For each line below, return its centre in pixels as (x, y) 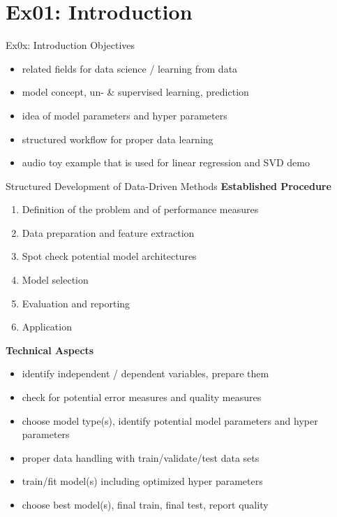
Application (47, 327)
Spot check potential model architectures (109, 256)
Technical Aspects (50, 350)
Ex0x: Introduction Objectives (70, 45)
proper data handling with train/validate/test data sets (141, 457)
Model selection (55, 280)
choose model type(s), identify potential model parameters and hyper (170, 420)
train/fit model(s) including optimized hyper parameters (142, 481)
